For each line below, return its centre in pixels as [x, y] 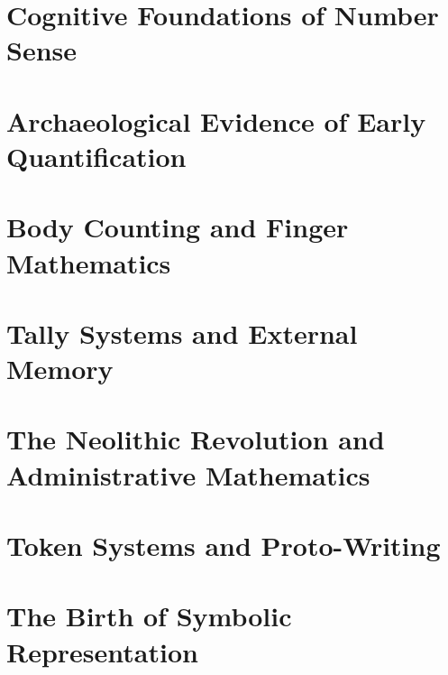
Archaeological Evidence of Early [216, 120]
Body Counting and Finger [178, 227]
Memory [60, 369]
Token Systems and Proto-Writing [224, 545]
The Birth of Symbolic [149, 616]
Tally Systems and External [182, 333]
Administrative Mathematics [188, 474]
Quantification [96, 156]
